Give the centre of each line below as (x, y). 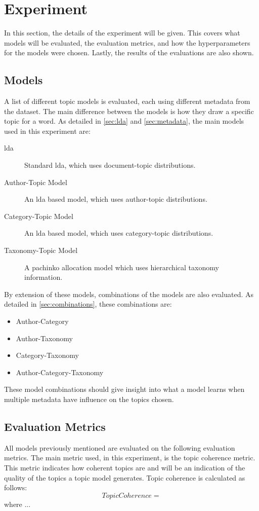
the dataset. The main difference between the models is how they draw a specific (129, 111)
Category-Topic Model (39, 216)
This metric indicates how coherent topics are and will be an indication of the (125, 467)
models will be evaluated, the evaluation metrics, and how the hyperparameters (127, 42)
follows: (16, 487)
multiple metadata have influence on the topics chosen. (89, 399)
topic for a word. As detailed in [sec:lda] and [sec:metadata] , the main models (124, 121)
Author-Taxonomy (44, 338)
